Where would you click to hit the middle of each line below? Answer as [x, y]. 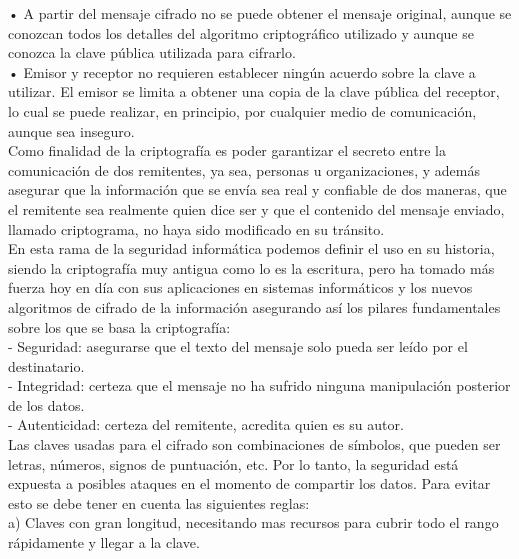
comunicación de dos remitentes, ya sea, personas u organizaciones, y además [244, 169]
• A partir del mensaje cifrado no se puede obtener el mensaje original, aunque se [260, 13]
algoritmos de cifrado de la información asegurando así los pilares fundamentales [254, 306]
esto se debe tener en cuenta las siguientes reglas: [159, 502]
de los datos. [46, 404]
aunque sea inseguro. [71, 130]
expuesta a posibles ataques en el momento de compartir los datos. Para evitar [249, 483]
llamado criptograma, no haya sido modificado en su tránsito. [196, 228]
